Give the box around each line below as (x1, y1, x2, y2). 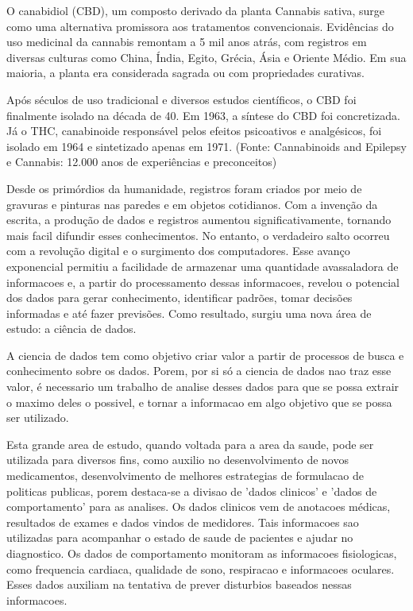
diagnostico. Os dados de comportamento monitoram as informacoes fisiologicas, (6, 545, 397, 561)
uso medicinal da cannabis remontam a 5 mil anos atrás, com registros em (6, 33, 367, 50)
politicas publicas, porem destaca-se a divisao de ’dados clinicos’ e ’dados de (6, 482, 377, 499)
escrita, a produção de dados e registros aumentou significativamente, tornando (6, 211, 392, 228)
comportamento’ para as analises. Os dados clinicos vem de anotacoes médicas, (6, 498, 391, 515)
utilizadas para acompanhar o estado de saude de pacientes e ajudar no (6, 529, 353, 546)
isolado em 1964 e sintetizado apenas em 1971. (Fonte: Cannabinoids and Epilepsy (6, 137, 407, 154)
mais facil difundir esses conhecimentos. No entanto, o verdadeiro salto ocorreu (6, 226, 390, 243)
